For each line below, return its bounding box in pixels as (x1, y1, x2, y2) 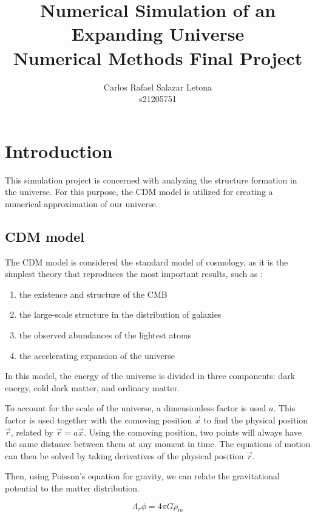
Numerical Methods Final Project (13, 45, 303, 70)
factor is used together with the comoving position (5, 413, 192, 426)
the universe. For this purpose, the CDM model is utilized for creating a (5, 185, 273, 198)
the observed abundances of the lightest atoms (19, 328, 192, 341)
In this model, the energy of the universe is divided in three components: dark (5, 369, 296, 382)
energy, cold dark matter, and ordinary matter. (5, 381, 180, 394)
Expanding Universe (71, 21, 245, 46)
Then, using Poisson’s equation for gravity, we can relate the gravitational (5, 470, 280, 482)
